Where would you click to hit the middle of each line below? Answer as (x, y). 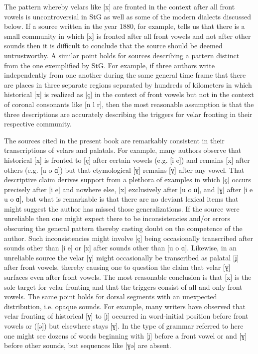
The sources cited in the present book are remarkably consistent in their (114, 140)
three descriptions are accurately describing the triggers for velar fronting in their (128, 114)
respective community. (38, 124)
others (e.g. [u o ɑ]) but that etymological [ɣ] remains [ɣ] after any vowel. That (124, 170)
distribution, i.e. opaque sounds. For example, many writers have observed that (125, 306)
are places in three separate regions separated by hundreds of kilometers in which (128, 84)
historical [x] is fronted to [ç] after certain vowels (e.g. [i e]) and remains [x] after (127, 160)
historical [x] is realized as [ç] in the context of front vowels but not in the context (129, 94)
